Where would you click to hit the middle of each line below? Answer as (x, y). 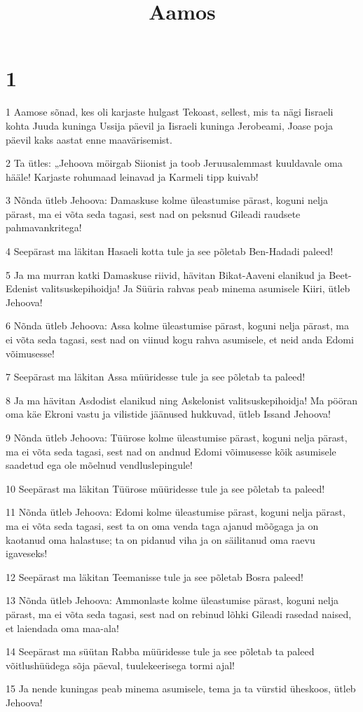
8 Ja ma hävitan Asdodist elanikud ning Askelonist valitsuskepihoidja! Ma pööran (182, 400)
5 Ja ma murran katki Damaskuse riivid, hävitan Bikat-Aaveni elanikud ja (166, 274)
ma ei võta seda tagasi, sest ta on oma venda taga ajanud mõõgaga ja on (162, 525)
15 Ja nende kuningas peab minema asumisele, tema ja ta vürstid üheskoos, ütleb (181, 689)
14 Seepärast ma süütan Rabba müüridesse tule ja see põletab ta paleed (160, 651)
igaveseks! (27, 553)
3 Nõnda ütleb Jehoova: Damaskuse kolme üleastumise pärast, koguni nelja (167, 200)
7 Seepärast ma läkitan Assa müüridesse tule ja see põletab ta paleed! (156, 377)
